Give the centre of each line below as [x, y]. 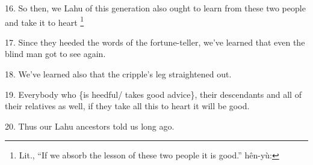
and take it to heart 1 [45, 21]
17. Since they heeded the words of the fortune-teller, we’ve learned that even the [155, 42]
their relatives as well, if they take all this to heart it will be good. [127, 106]
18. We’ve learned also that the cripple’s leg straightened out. [118, 74]
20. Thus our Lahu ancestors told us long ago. [90, 126]
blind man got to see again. [55, 54]
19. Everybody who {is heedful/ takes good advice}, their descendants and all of [153, 94]
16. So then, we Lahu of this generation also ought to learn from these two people [155, 8]
